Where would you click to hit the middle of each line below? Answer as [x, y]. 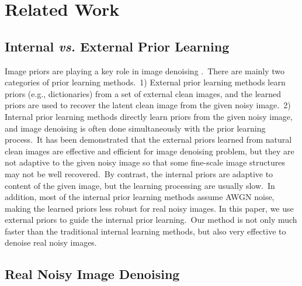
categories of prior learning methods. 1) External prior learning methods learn [145, 82]
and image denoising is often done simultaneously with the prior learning [135, 128]
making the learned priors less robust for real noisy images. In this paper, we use [149, 208]
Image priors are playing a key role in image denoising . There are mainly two [145, 70]
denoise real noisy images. [51, 242]
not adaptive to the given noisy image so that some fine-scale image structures [145, 162]
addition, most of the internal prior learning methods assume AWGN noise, [140, 197]
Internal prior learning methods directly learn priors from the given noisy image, [149, 116]
